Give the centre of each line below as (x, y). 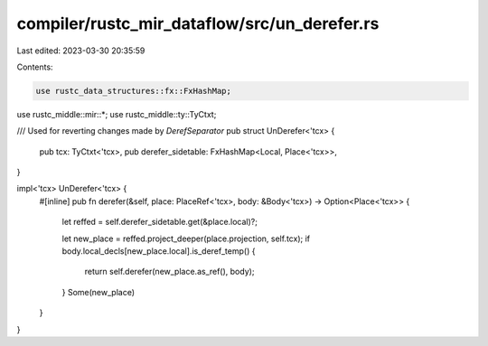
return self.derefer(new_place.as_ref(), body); (169, 272)
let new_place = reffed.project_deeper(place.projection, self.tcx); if (186, 238)
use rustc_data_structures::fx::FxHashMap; (134, 91)
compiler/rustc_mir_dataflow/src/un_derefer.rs (198, 23)
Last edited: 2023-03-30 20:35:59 (81, 51)
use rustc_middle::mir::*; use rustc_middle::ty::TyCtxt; (117, 114)
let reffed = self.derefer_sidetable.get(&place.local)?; (160, 222)
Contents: (35, 67)
